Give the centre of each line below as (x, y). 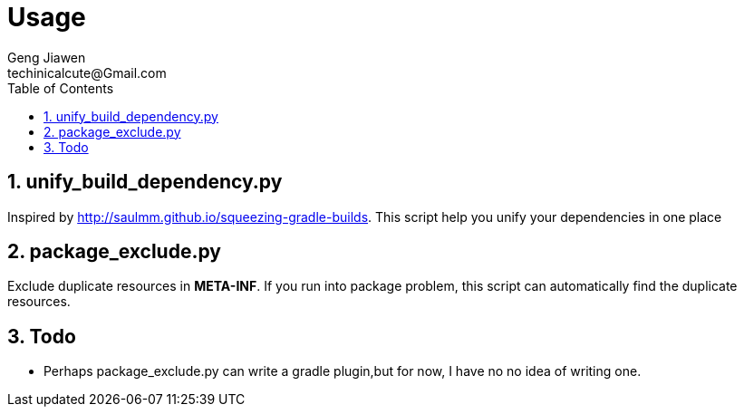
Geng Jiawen (47, 57)
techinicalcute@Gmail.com (87, 72)
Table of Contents (61, 88)
